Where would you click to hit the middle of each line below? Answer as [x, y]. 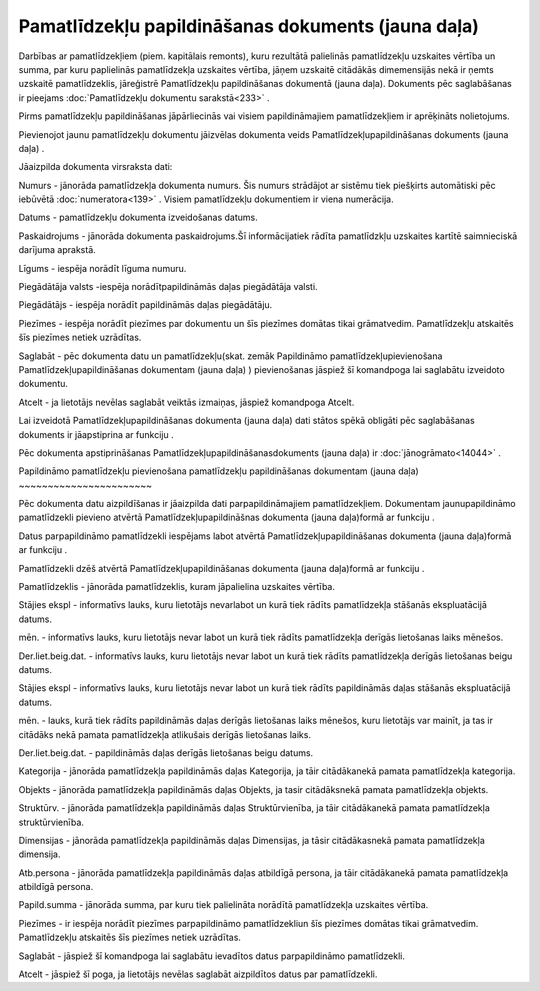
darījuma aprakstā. [57, 250]
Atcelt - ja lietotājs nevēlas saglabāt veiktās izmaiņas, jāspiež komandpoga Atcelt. [186, 402]
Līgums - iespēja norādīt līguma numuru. [102, 268]
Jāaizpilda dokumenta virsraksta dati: [95, 167]
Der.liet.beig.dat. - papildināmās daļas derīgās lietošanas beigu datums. [166, 752]
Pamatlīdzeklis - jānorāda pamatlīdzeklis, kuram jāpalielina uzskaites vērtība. [176, 587]
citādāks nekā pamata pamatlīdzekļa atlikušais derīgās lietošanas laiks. [165, 734]
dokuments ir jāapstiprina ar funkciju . [96, 434]
